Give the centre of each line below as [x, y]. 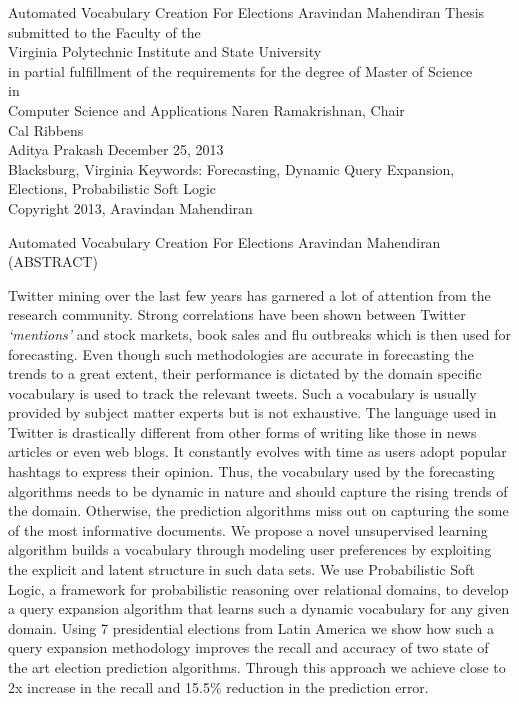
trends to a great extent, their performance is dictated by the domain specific [245, 373]
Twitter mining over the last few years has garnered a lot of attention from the [249, 294]
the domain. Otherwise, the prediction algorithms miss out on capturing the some [258, 510]
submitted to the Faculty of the [104, 31]
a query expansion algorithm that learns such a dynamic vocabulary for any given [259, 608]
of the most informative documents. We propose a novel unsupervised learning [248, 529]
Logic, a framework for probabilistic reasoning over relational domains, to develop [258, 588]
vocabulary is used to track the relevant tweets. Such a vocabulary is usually [242, 392]
